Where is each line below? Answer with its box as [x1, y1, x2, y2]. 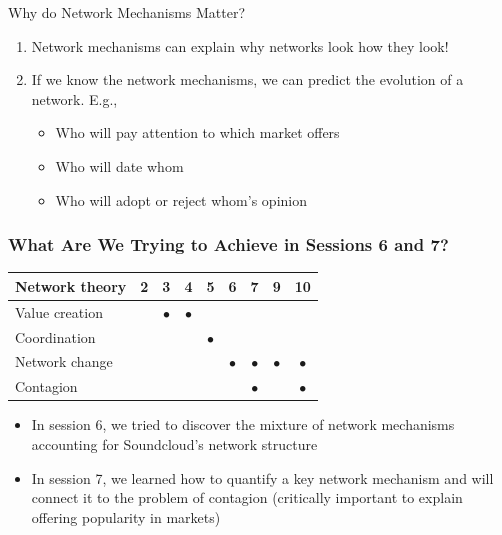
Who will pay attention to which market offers [55, 122, 340, 143]
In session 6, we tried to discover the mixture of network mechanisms [31, 414, 455, 435]
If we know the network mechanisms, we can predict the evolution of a [31, 69, 464, 90]
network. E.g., [31, 88, 118, 109]
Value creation [15, 301, 103, 322]
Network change [15, 351, 113, 372]
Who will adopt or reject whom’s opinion [55, 189, 307, 210]
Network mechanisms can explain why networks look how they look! [31, 35, 449, 56]
